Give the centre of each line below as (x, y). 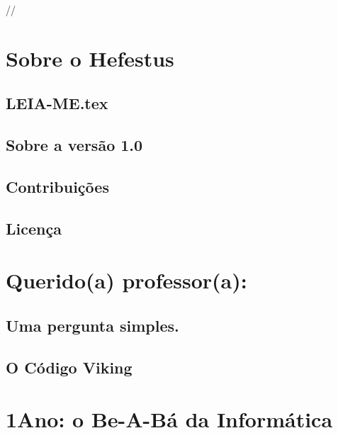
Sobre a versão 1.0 (74, 145)
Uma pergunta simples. (92, 325)
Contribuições (57, 186)
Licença (34, 228)
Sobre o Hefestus (90, 58)
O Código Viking (69, 367)
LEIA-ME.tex (57, 103)
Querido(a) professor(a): (126, 280)
